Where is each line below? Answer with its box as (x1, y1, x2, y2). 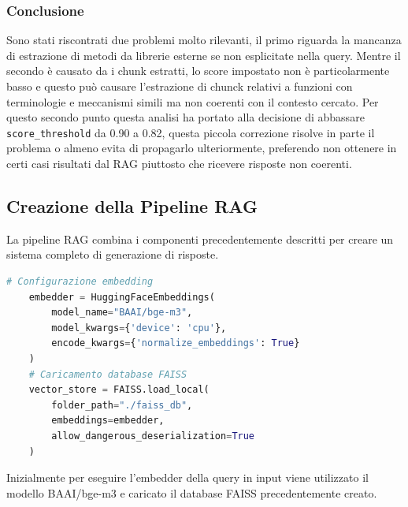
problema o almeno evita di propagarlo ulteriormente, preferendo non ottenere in (6, 140, 397, 156)
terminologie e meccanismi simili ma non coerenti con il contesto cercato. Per (6, 93, 379, 110)
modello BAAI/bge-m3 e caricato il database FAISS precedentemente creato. (6, 484, 377, 501)
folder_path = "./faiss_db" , (51, 399, 193, 411)
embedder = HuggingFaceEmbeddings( (28, 291, 215, 303)
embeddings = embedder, (51, 415, 165, 427)
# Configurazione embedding (6, 276, 154, 288)
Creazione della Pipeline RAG (6, 194, 258, 218)
